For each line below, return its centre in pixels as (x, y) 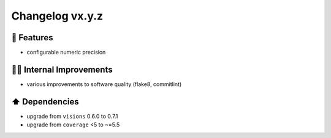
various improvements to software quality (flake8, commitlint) (104, 84)
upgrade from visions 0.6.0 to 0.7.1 (72, 116)
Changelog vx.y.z (57, 16)
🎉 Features (32, 38)
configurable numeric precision (66, 53)
